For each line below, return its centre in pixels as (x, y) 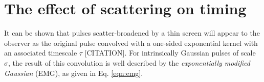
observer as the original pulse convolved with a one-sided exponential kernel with (131, 43)
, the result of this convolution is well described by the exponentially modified (129, 62)
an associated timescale (41, 53)
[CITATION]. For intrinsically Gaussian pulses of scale (170, 53)
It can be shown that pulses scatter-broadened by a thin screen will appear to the (132, 33)
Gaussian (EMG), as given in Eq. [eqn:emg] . (74, 73)
